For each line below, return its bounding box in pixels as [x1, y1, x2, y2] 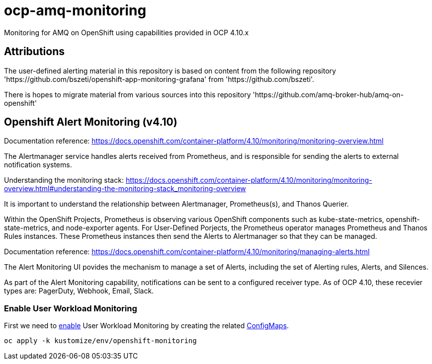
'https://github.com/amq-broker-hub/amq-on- [253, 90, 404, 99]
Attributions [4, 45, 65, 58]
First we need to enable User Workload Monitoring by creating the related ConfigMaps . [4, 321, 289, 330]
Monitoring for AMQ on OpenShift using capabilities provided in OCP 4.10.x [4, 28, 249, 37]
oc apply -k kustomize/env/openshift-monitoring [4, 337, 197, 345]
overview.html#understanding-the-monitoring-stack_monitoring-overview [4, 184, 246, 193]
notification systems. [4, 160, 72, 169]
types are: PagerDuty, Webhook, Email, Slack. [4, 287, 154, 295]
